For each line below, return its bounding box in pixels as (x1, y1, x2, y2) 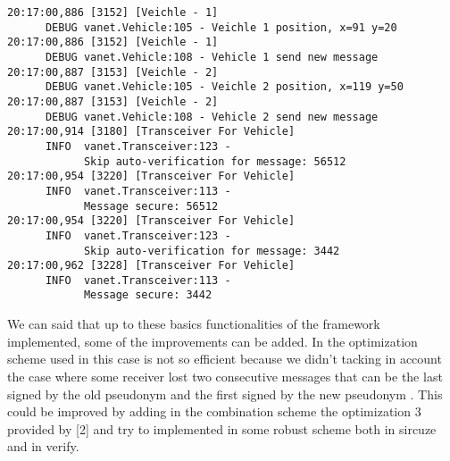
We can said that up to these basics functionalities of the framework (7, 314, 380, 333)
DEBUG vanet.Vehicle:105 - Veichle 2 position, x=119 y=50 (45, 80, 404, 94)
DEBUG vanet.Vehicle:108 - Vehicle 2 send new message (45, 110, 379, 123)
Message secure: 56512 (83, 199, 219, 213)
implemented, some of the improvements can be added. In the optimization (7, 331, 418, 350)
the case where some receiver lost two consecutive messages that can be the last (7, 366, 443, 385)
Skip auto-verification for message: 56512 (83, 155, 346, 168)
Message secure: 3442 (83, 289, 212, 302)
